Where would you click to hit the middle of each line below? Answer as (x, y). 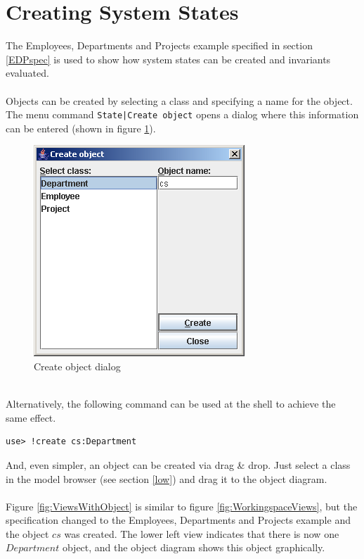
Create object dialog (77, 366)
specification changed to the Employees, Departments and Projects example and (178, 520)
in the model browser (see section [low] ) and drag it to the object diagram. (167, 478)
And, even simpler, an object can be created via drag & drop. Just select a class (178, 464)
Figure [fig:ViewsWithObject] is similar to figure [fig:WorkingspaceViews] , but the (182, 506)
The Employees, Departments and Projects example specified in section (159, 45)
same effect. (31, 417)
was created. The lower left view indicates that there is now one (202, 533)
